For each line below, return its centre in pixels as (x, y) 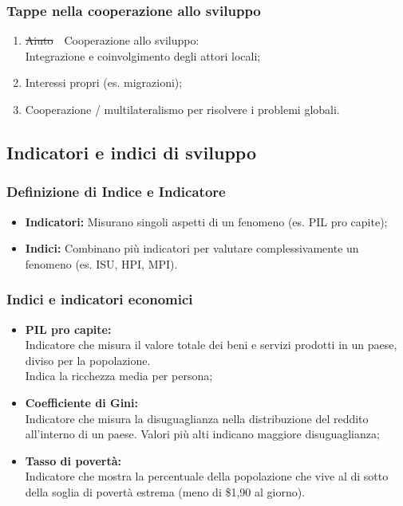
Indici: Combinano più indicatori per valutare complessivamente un (192, 248)
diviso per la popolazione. (88, 360)
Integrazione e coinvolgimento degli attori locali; (143, 55)
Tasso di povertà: (73, 460)
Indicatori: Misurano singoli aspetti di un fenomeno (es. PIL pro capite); (206, 221)
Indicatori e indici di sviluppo (131, 152)
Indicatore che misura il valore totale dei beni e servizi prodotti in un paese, (211, 345)
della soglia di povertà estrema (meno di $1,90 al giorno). (165, 491)
